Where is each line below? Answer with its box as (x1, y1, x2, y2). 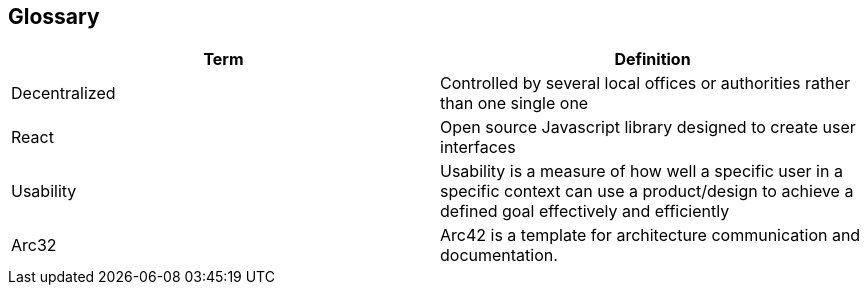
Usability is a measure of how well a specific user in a (440, 161, 843, 182)
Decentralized (11, 83, 116, 104)
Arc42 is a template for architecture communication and (440, 225, 861, 246)
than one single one (440, 93, 589, 114)
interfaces (440, 137, 516, 158)
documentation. (440, 245, 558, 266)
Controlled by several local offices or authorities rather (440, 73, 851, 94)
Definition (614, 49, 691, 70)
